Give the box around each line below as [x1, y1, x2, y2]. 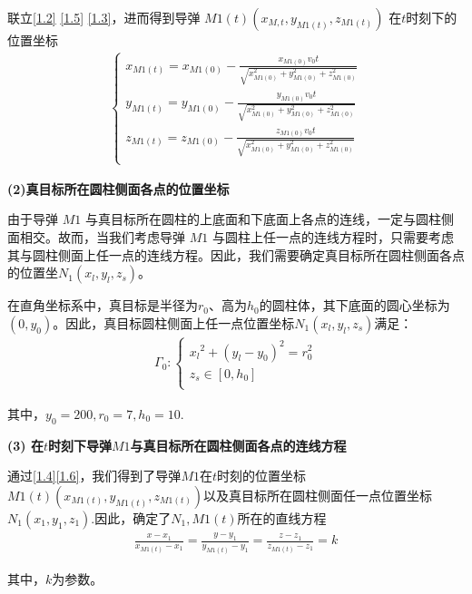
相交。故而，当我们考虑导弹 [19, 228, 185, 246]
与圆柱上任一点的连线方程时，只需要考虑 [211, 228, 454, 246]
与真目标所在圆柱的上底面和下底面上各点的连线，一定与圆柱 [84, 209, 441, 229]
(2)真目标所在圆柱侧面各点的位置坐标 [7, 179, 230, 198]
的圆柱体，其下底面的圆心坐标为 [259, 296, 450, 315]
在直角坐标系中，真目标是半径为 [7, 296, 198, 315]
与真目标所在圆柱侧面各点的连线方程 [130, 435, 347, 454]
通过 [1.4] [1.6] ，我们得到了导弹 [7, 466, 182, 485]
